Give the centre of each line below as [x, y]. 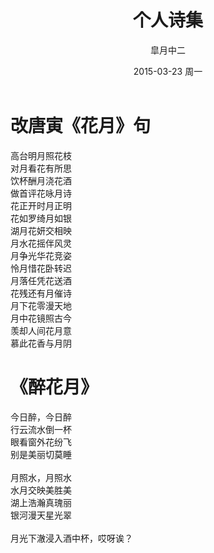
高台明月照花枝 [41, 155]
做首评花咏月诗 [41, 193]
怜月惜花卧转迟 [41, 268]
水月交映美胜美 [41, 490]
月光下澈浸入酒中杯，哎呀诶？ [71, 538]
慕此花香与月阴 [41, 343]
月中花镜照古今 [41, 318]
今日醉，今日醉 [41, 417]
